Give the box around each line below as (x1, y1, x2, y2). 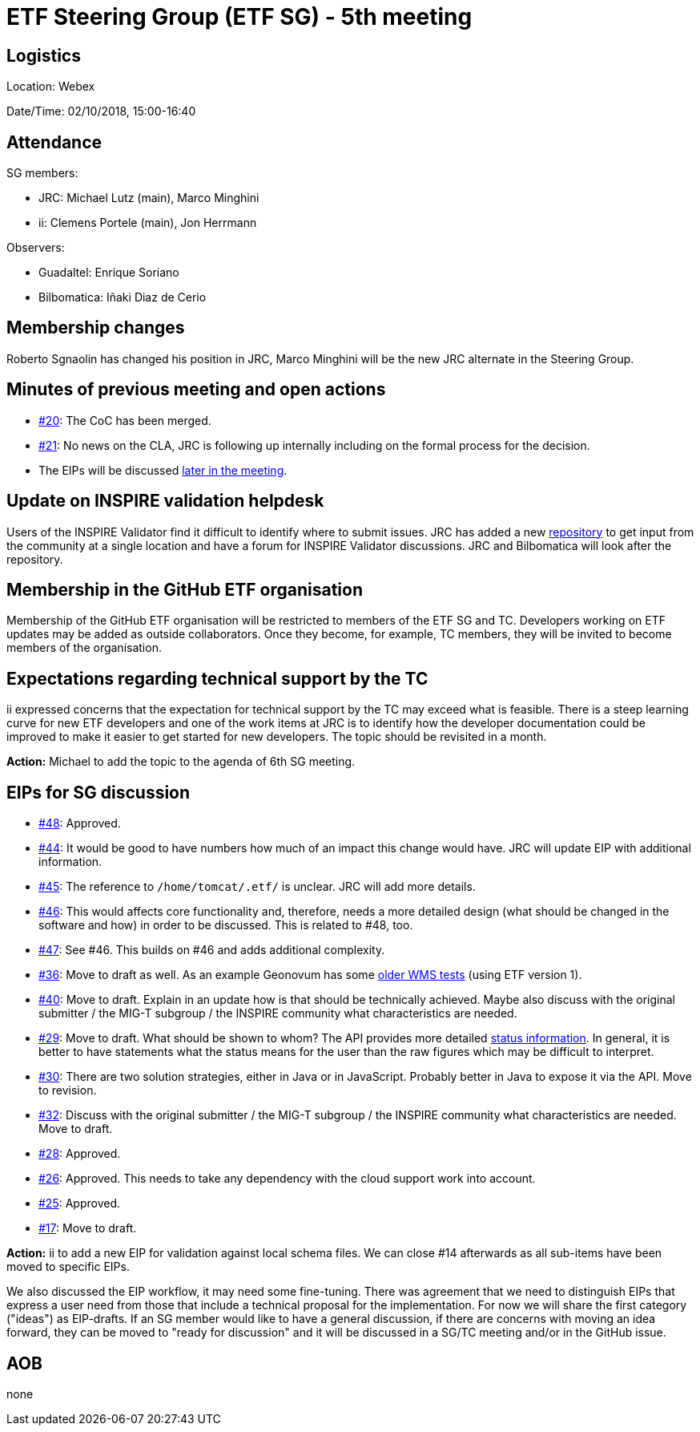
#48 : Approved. (38, 816, 121, 831)
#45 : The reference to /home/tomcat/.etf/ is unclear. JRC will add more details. (38, 880, 476, 894)
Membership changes (6, 318, 185, 338)
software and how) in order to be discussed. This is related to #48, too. (38, 918, 413, 932)
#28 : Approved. (38, 1147, 121, 1161)
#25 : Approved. (38, 1196, 121, 1211)
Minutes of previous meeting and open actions (6, 379, 386, 400)
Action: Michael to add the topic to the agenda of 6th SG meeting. (6, 754, 356, 769)
